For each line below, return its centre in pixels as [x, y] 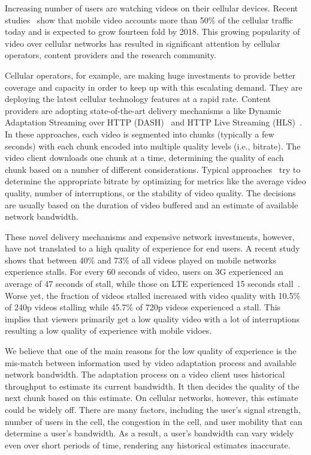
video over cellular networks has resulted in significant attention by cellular [143, 43]
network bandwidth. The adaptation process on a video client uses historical [145, 374]
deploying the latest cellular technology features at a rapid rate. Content [138, 99]
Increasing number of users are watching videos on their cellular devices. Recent [152, 8]
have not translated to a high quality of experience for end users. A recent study [153, 248]
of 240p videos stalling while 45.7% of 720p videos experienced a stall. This [143, 307]
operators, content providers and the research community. [111, 55]
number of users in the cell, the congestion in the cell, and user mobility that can [154, 421]
